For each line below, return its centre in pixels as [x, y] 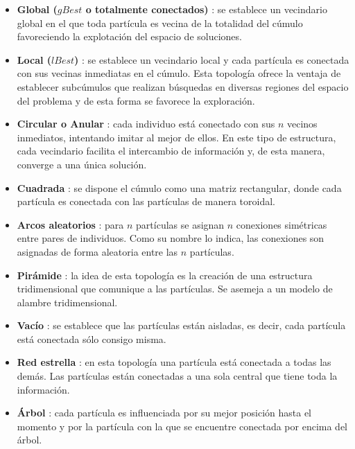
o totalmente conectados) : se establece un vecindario [206, 9]
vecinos [302, 124]
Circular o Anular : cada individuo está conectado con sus [146, 124]
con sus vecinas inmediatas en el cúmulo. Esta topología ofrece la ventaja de [179, 73]
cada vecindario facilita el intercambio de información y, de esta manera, [171, 151]
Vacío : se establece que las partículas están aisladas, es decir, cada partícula [181, 325]
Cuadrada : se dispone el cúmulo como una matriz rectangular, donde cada [179, 187]
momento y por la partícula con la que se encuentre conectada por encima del [182, 426]
